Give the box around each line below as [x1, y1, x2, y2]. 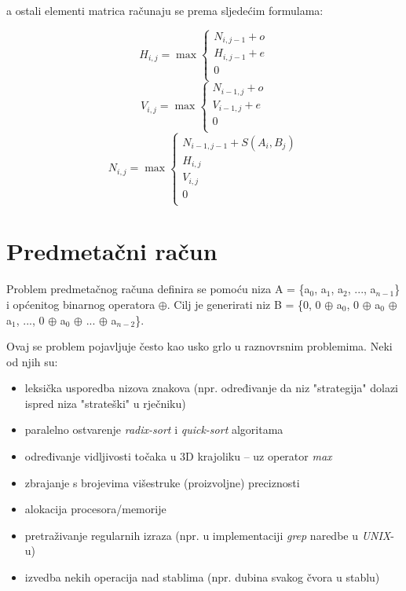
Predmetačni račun [6, 235, 218, 267]
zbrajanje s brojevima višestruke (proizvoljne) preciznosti [24, 474, 300, 490]
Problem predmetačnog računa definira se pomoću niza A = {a [6, 281, 310, 297]
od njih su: [6, 353, 58, 369]
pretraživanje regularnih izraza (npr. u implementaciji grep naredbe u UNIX [24, 527, 391, 543]
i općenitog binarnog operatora [6, 295, 155, 312]
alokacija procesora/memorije [24, 501, 166, 517]
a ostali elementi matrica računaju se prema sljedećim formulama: [6, 2, 324, 18]
